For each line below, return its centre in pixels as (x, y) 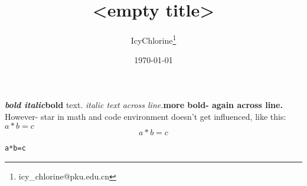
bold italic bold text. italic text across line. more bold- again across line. (144, 104)
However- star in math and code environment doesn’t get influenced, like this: (146, 116)
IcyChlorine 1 (153, 39)
